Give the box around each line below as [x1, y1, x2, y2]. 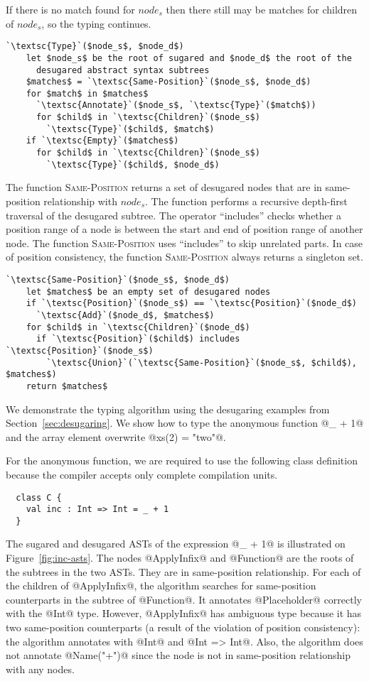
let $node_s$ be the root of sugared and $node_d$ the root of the [26, 53, 352, 63]
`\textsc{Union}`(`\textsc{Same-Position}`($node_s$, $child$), [46, 357, 357, 368]
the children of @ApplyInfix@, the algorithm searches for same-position [6, 578, 316, 593]
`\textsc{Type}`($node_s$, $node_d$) [6, 41, 184, 52]
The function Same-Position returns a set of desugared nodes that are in [6, 180, 322, 195]
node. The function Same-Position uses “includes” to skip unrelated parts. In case [6, 235, 363, 250]
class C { [16, 492, 62, 503]
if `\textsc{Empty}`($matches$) [26, 136, 179, 146]
